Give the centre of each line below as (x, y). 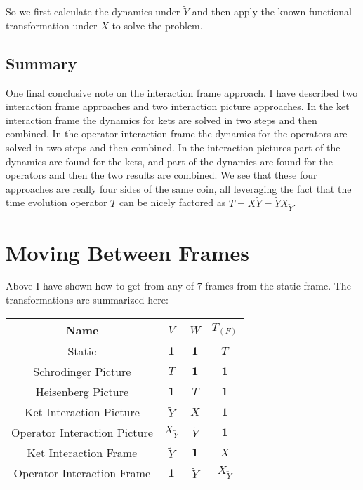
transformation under (52, 25)
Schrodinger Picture (82, 371)
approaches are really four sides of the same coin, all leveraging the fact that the (179, 188)
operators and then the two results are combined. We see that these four (161, 175)
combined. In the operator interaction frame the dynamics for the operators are (177, 134)
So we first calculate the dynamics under (93, 12)
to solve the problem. (157, 25)
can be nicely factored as (172, 202)
